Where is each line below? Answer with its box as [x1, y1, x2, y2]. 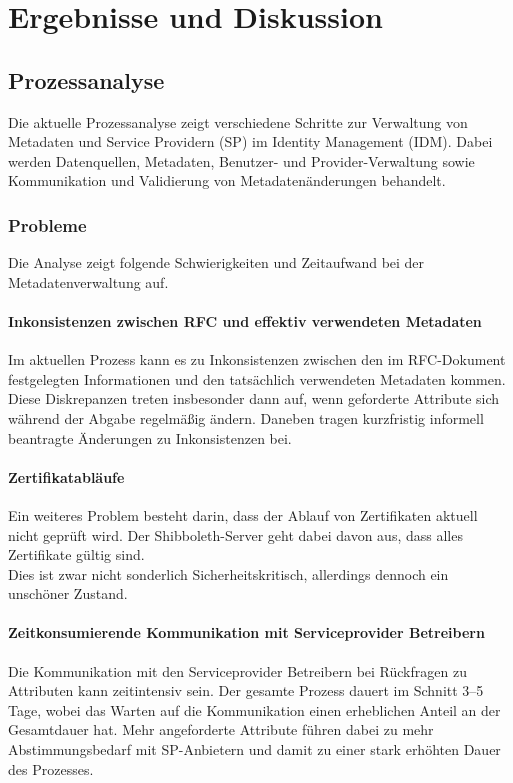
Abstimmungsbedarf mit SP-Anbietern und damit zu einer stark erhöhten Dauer [8, 739, 501, 760]
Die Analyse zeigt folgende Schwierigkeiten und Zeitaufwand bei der [8, 252, 425, 273]
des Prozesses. [8, 758, 94, 779]
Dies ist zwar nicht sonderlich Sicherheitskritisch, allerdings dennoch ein [8, 563, 449, 584]
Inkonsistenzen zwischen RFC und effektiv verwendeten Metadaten [8, 310, 482, 331]
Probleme [8, 212, 87, 237]
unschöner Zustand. [8, 583, 128, 604]
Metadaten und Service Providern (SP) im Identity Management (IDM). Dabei [8, 131, 493, 152]
